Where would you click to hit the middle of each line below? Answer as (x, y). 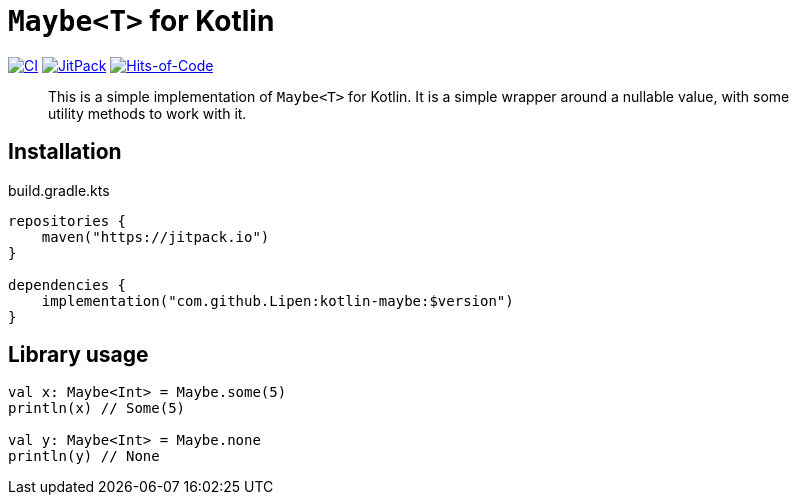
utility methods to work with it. (147, 113)
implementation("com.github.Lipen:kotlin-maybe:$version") (277, 300)
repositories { (67, 220)
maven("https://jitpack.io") (155, 236)
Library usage (78, 355)
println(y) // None (84, 456)
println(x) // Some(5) (97, 408)
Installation (65, 152)
